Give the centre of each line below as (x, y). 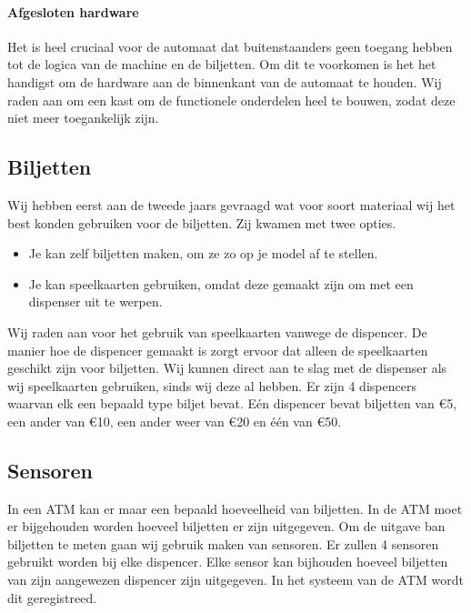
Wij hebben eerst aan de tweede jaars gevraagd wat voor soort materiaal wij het (231, 204)
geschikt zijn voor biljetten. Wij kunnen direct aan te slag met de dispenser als (227, 368)
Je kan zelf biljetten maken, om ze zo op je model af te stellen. (203, 253)
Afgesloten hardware (73, 11)
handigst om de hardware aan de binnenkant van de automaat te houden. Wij (225, 81)
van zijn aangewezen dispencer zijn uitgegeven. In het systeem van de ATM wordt (235, 580)
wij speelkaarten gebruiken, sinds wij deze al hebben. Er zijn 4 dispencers (212, 385)
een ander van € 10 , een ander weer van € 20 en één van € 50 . (175, 421)
